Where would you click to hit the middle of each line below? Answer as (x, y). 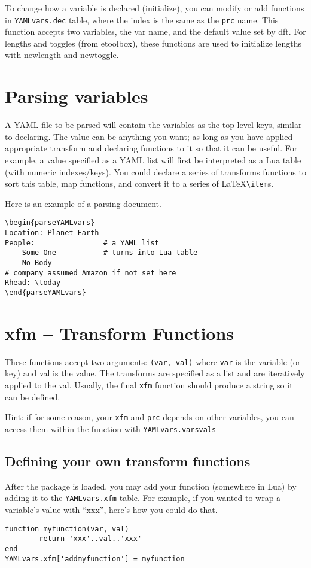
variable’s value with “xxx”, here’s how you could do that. (111, 510)
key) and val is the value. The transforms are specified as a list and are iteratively (155, 373)
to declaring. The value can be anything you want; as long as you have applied (149, 136)
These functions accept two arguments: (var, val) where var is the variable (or (153, 361)
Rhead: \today (33, 283)
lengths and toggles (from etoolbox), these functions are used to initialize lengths (153, 43)
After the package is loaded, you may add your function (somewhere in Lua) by (151, 486)
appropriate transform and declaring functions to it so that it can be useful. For (151, 148)
